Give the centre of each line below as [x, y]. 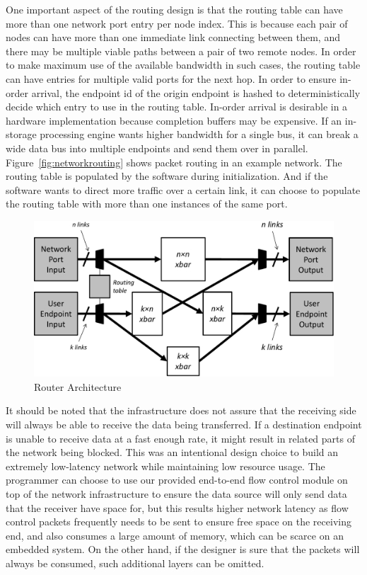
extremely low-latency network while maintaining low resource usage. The [165, 466]
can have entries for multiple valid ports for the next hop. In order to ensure [171, 78]
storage [21, 134]
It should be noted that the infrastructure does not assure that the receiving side [181, 410]
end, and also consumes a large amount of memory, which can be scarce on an [175, 535]
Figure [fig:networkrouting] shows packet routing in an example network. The [174, 162]
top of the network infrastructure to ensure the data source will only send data [176, 493]
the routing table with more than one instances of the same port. [147, 204]
